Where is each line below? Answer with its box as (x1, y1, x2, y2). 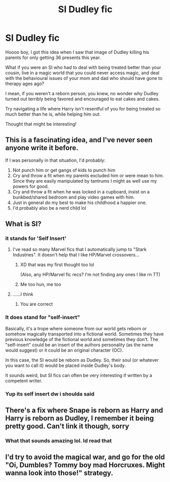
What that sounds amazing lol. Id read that (5, 437, 112, 444)
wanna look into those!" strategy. (5, 469, 113, 477)
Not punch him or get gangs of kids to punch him (12, 167, 116, 173)
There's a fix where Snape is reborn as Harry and (5, 406, 163, 415)
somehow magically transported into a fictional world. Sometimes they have (5, 331, 164, 337)
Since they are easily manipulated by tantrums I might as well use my (12, 178, 157, 184)
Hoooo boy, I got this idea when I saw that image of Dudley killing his (5, 49, 150, 55)
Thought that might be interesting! (5, 121, 77, 127)
